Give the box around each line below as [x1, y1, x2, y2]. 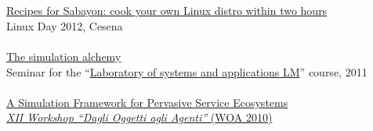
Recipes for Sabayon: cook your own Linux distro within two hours [6, 2, 328, 19]
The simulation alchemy [6, 48, 121, 64]
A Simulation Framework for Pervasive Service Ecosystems [6, 94, 288, 110]
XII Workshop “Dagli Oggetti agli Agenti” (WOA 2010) [6, 109, 273, 126]
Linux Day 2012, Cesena [6, 17, 123, 34]
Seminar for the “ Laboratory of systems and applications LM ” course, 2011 [6, 63, 368, 80]
